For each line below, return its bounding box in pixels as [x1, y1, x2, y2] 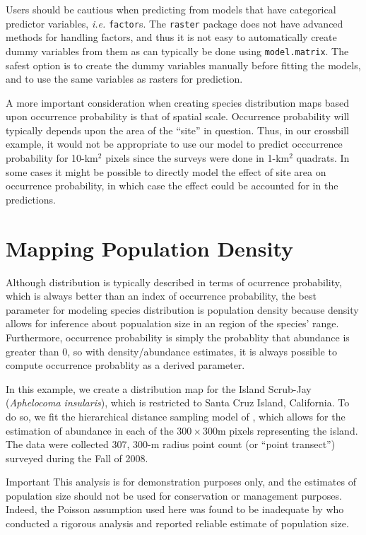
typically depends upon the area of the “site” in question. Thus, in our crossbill [6, 122, 349, 137]
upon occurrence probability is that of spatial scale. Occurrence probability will [6, 109, 350, 124]
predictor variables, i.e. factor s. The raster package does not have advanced [6, 16, 343, 30]
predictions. [6, 192, 56, 206]
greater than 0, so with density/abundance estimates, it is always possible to [6, 343, 337, 358]
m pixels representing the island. [217, 423, 358, 437]
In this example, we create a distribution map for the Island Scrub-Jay [6, 381, 312, 396]
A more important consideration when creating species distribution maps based [6, 95, 349, 110]
